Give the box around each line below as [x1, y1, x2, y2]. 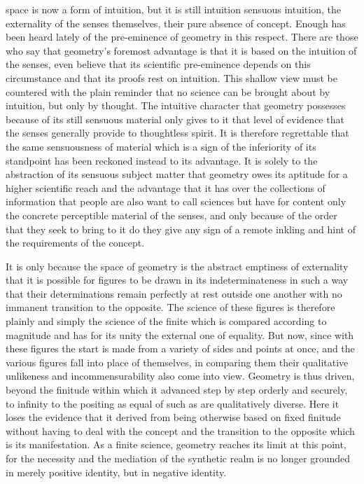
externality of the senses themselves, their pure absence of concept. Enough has [6, 15, 346, 30]
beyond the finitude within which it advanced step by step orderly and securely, [6, 382, 348, 397]
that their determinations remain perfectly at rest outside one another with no [6, 286, 342, 300]
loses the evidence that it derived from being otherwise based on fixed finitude [6, 410, 341, 424]
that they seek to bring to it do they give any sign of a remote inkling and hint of [6, 221, 356, 236]
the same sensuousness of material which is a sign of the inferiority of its [6, 139, 316, 153]
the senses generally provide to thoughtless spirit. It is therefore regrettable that [6, 125, 349, 140]
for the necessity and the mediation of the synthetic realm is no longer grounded [6, 451, 351, 465]
